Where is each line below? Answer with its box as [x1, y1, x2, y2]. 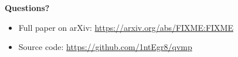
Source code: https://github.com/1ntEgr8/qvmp [18, 41, 192, 53]
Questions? [5, 2, 50, 13]
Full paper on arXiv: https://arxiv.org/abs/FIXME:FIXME [18, 21, 233, 33]
